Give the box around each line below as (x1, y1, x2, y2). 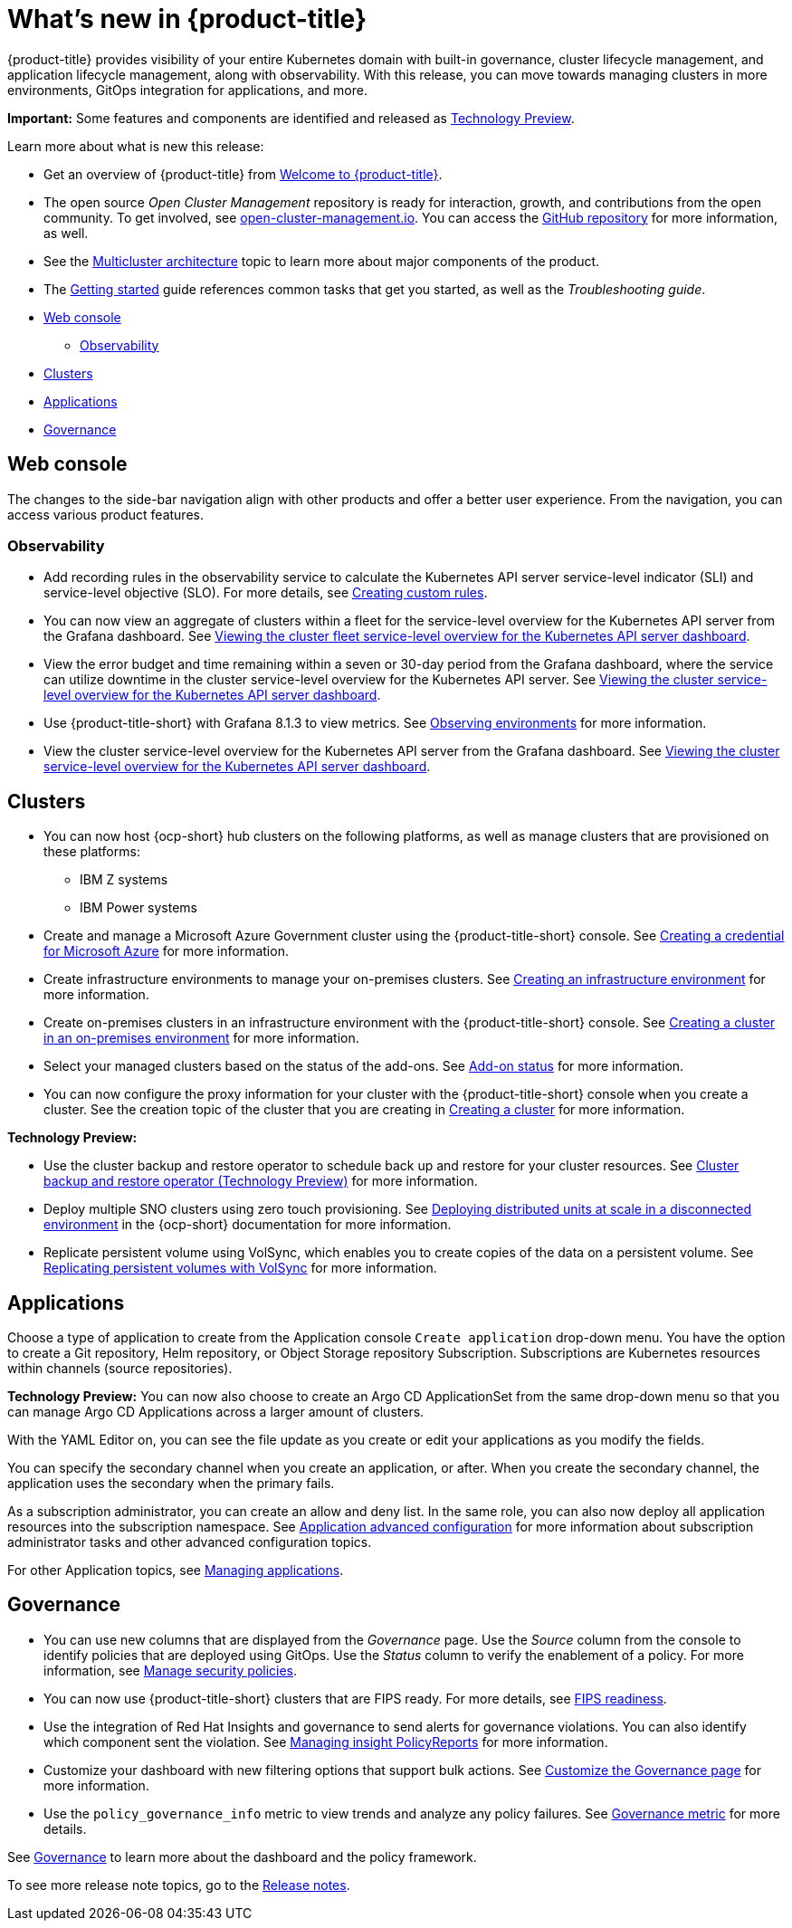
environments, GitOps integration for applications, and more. (7, 81, 367, 98)
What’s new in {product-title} (7, 4, 367, 34)
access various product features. (7, 506, 204, 522)
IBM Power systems (80, 900, 197, 916)
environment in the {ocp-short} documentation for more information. (43, 1217, 452, 1233)
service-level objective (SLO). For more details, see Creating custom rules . (43, 585, 488, 601)
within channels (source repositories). (7, 1360, 233, 1377)
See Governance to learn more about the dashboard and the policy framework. (7, 1848, 477, 1865)
